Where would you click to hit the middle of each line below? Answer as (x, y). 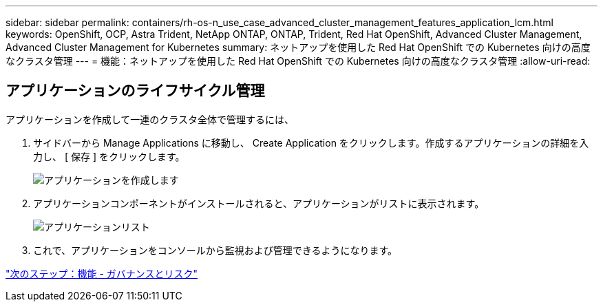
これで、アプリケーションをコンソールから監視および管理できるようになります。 (215, 250)
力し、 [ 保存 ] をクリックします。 (109, 156)
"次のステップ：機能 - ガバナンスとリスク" (102, 273)
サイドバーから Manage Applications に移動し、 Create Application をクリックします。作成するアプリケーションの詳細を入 (311, 142)
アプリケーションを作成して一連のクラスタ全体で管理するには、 (150, 119)
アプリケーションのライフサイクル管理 (135, 91)
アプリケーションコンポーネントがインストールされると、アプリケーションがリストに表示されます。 (259, 203)
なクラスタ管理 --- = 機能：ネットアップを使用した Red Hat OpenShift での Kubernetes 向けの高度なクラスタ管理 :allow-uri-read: (298, 61)
